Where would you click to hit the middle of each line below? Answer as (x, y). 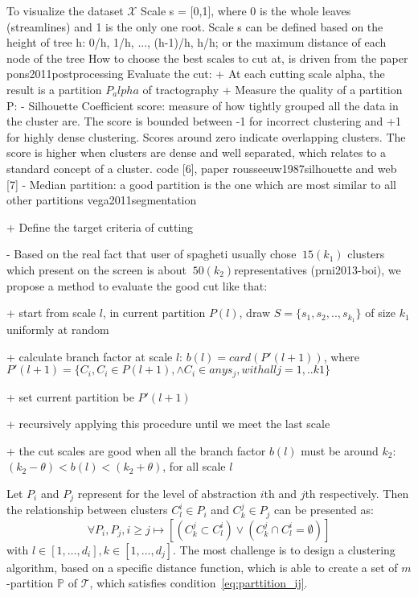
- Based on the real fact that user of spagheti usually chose (152, 254)
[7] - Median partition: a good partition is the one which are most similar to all (201, 184)
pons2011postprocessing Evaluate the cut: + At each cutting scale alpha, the (196, 74)
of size (381, 313)
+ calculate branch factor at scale (90, 356)
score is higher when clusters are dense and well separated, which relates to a (197, 152)
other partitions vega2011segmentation (102, 200)
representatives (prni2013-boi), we (318, 269)
